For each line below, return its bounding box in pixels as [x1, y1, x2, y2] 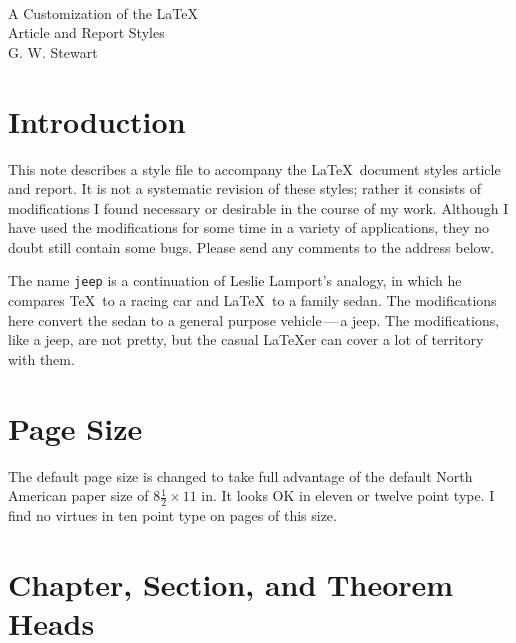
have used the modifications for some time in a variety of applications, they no [8, 217, 490, 238]
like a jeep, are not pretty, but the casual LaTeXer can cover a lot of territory [8, 329, 484, 350]
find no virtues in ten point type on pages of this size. [8, 505, 337, 526]
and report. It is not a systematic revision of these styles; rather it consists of [8, 178, 482, 199]
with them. [8, 348, 75, 369]
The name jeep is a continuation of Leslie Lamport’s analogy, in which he [8, 270, 462, 291]
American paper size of [8, 485, 149, 506]
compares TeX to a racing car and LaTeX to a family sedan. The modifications [8, 290, 497, 311]
